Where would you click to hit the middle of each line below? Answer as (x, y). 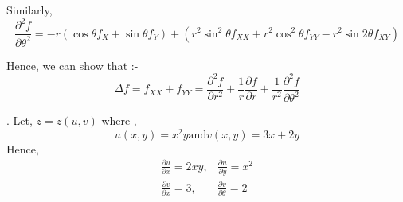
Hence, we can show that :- (72, 65)
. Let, (20, 120)
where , (119, 120)
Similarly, (29, 10)
